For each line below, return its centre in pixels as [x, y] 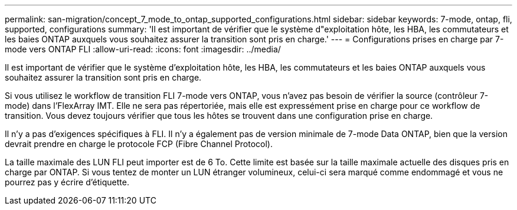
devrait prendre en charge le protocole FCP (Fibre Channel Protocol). [139, 144]
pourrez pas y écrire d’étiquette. [67, 182]
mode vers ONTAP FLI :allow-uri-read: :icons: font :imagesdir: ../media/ [143, 49]
